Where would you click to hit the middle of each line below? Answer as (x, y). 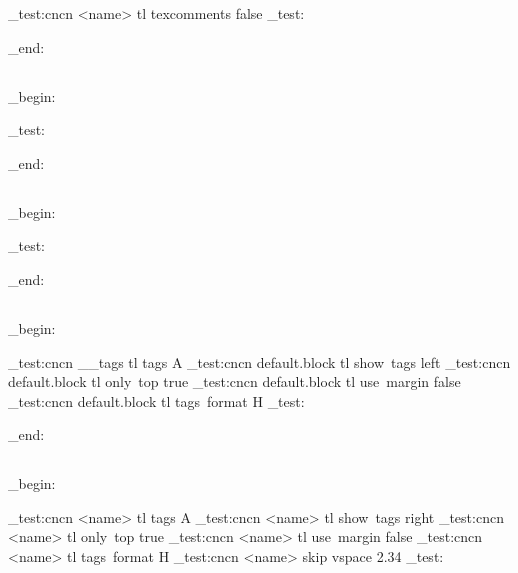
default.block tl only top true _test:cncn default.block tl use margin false (234, 381)
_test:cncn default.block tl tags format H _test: (156, 400)
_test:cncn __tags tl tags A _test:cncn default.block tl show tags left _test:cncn (259, 361)
